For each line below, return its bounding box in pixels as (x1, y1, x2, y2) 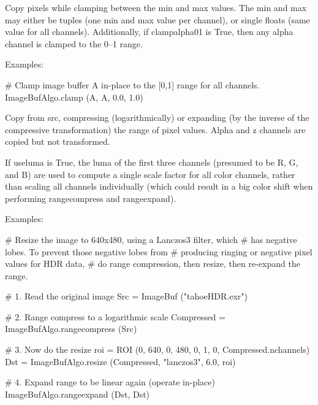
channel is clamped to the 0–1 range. (5, 37, 143, 50)
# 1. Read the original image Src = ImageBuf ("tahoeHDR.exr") (5, 290, 248, 303)
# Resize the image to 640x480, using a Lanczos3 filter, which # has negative (5, 233, 297, 245)
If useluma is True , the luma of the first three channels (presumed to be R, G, (5, 155, 298, 168)
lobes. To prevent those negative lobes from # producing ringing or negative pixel (5, 245, 312, 258)
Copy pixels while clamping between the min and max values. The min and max (5, 1, 307, 13)
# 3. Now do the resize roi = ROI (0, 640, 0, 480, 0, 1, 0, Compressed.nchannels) (5, 343, 310, 356)
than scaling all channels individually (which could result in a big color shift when (5, 180, 313, 193)
